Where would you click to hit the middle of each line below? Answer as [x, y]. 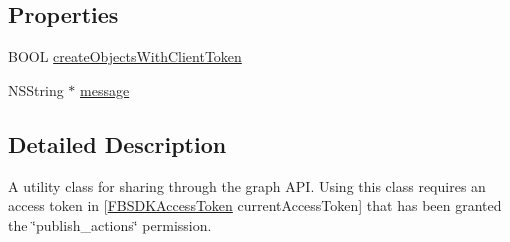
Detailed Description [117, 143]
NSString [36, 89]
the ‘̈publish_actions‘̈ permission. [110, 224]
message [105, 89]
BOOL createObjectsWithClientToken [125, 56]
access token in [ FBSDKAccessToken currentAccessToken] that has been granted [255, 205]
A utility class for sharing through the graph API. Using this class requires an [247, 185]
